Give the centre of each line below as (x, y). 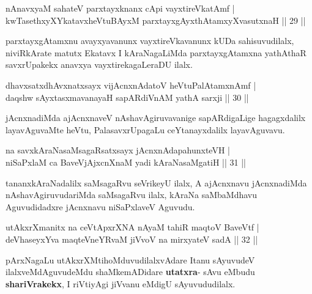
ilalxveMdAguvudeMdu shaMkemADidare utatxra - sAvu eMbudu (130, 272)
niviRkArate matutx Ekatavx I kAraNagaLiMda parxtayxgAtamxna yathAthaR (156, 52)
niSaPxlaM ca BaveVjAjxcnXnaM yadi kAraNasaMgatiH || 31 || (126, 162)
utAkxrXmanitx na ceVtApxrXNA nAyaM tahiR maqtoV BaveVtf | (132, 227)
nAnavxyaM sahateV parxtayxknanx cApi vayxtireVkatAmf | (120, 8)
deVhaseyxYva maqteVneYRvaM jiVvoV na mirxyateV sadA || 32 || (132, 239)
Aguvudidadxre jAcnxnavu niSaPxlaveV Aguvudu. (100, 206)
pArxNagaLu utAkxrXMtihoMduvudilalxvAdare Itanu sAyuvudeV (130, 259)
